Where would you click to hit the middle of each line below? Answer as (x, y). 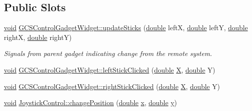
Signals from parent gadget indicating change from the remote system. (108, 53)
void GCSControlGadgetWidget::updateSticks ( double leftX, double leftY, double (126, 28)
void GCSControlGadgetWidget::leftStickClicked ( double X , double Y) (110, 69)
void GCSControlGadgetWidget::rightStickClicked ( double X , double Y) (112, 86)
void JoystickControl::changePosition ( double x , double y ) (91, 102)
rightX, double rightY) (38, 37)
